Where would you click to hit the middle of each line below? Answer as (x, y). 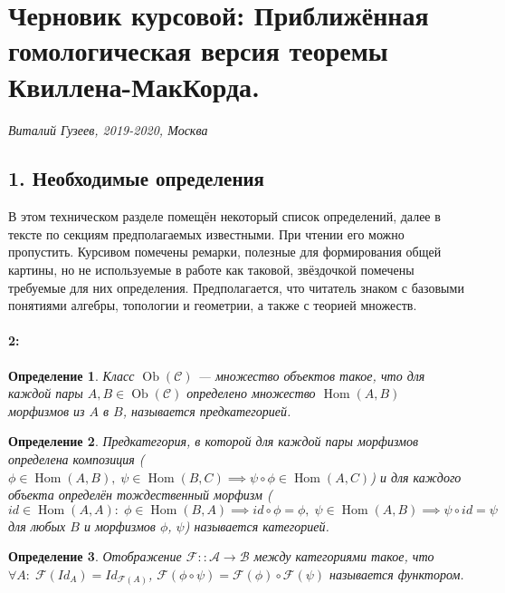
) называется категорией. (257, 525)
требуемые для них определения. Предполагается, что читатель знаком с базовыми (236, 287)
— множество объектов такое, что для (311, 375)
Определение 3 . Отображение (95, 556)
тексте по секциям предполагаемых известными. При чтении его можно (206, 233)
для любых (37, 525)
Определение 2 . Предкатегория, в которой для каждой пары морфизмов (214, 441)
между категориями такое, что (344, 556)
